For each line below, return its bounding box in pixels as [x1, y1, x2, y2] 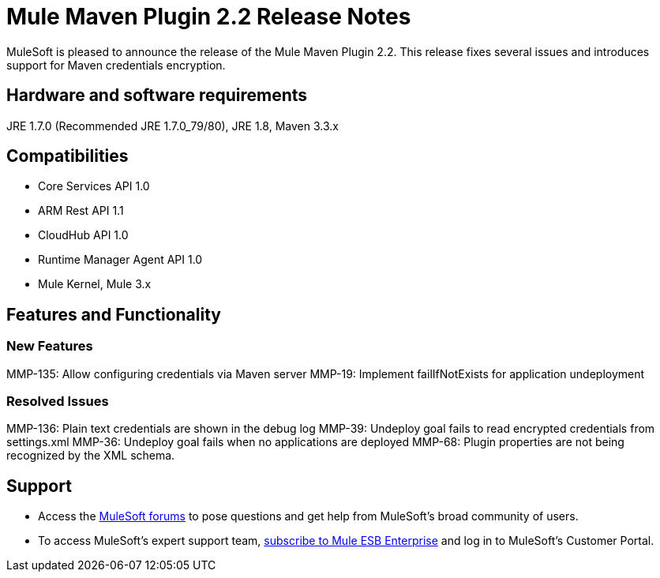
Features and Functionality [6, 304, 221, 325]
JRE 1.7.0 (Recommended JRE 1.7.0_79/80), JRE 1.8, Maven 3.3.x [6, 118, 339, 133]
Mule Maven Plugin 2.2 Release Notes [6, 3, 411, 30]
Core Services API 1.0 [38, 179, 150, 193]
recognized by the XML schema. [6, 449, 175, 463]
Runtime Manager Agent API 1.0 [38, 253, 203, 267]
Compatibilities [6, 146, 129, 167]
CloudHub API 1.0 [38, 228, 129, 242]
